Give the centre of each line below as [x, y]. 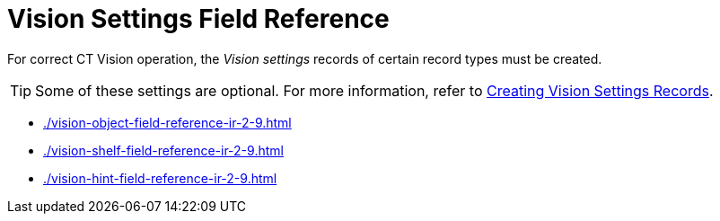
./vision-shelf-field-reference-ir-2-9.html [163, 150]
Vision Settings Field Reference [198, 19]
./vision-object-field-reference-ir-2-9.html [167, 122]
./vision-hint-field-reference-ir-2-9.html [160, 178]
